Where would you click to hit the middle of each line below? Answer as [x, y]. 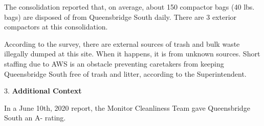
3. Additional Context [43, 91]
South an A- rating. [35, 118]
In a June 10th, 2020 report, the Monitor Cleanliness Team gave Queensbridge [127, 107]
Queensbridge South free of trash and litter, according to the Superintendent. [125, 73]
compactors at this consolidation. [56, 27]
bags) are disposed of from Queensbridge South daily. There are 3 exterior [120, 17]
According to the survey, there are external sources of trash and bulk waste [122, 43]
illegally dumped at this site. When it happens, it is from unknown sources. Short [132, 54]
